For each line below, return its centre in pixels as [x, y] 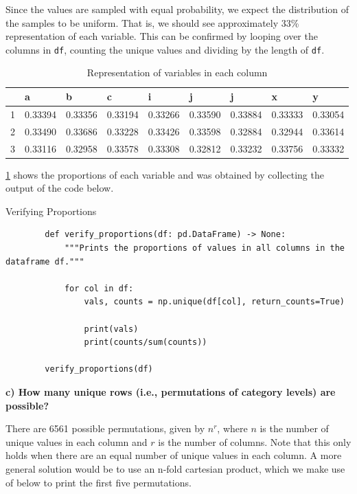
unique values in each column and [77, 441]
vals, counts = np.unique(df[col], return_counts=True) [214, 302]
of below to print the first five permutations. [99, 482]
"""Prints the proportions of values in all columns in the [204, 248]
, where [232, 428]
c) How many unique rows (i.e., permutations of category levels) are [171, 391]
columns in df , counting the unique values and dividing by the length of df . [165, 49]
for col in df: [99, 288]
